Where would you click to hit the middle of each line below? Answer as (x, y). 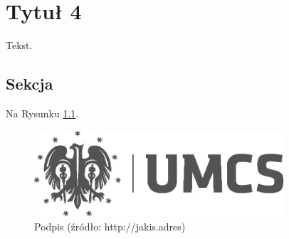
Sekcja (30, 84)
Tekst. (19, 45)
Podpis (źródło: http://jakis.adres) (110, 227)
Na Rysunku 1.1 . (42, 113)
